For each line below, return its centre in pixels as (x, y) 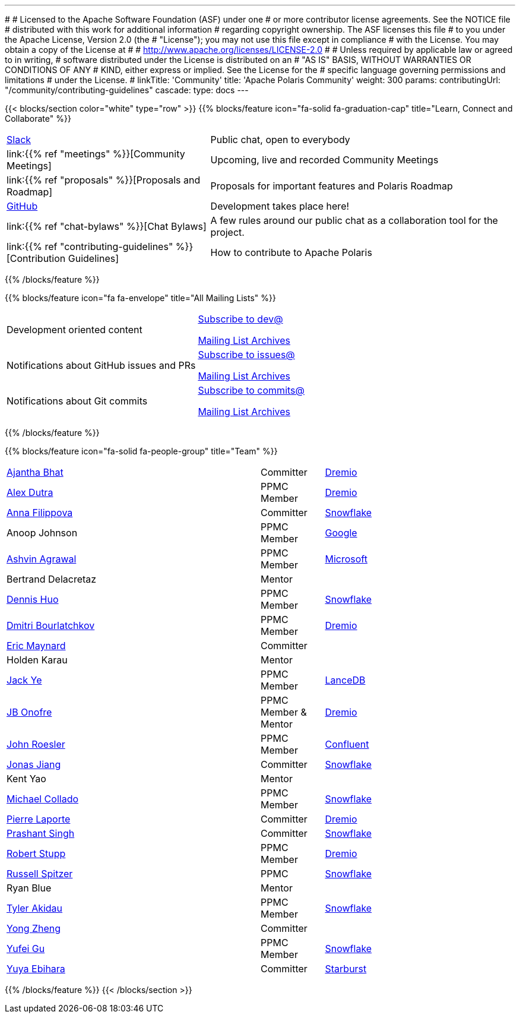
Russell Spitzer (40, 874)
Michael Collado (43, 799)
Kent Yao (26, 779)
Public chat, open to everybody (280, 140)
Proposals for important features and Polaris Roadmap (332, 186)
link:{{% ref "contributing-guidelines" (90, 246)
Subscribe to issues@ (246, 355)
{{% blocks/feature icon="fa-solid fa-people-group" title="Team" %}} (141, 451)
